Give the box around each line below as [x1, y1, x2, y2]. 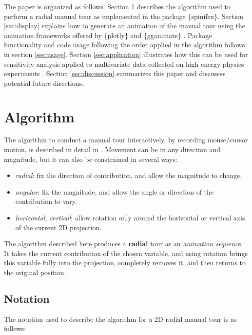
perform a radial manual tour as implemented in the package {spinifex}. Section [4, 11, 244, 21]
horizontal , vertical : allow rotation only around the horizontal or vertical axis [15, 213, 245, 223]
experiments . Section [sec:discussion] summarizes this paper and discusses [4, 68, 226, 79]
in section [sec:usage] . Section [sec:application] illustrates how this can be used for [4, 49, 248, 59]
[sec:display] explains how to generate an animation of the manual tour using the [4, 20, 246, 31]
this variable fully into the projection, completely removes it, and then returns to [4, 257, 246, 268]
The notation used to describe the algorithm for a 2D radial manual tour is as [4, 314, 237, 324]
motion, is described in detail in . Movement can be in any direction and [4, 144, 220, 155]
